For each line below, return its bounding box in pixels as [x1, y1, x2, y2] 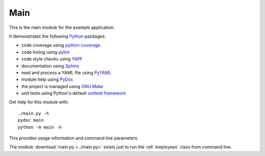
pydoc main [18, 117, 44, 123]
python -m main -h [18, 124, 62, 130]
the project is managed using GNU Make [21, 83, 104, 89]
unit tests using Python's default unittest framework [21, 90, 126, 96]
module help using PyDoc [21, 76, 74, 83]
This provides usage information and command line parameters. [9, 135, 139, 141]
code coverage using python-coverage [21, 42, 101, 48]
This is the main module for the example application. [9, 24, 115, 30]
